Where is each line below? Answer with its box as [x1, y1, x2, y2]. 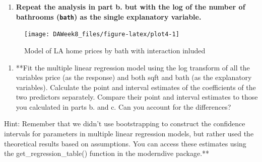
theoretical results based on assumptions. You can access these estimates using [4, 138, 246, 148]
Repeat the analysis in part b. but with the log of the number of [16, 2, 245, 12]
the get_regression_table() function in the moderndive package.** [4, 148, 210, 158]
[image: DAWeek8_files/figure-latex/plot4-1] [24, 31, 179, 38]
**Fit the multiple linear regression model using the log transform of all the [16, 62, 250, 72]
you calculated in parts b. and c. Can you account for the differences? [16, 101, 231, 112]
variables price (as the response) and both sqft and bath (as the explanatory [16, 72, 252, 83]
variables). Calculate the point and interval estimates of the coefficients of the [16, 82, 256, 92]
